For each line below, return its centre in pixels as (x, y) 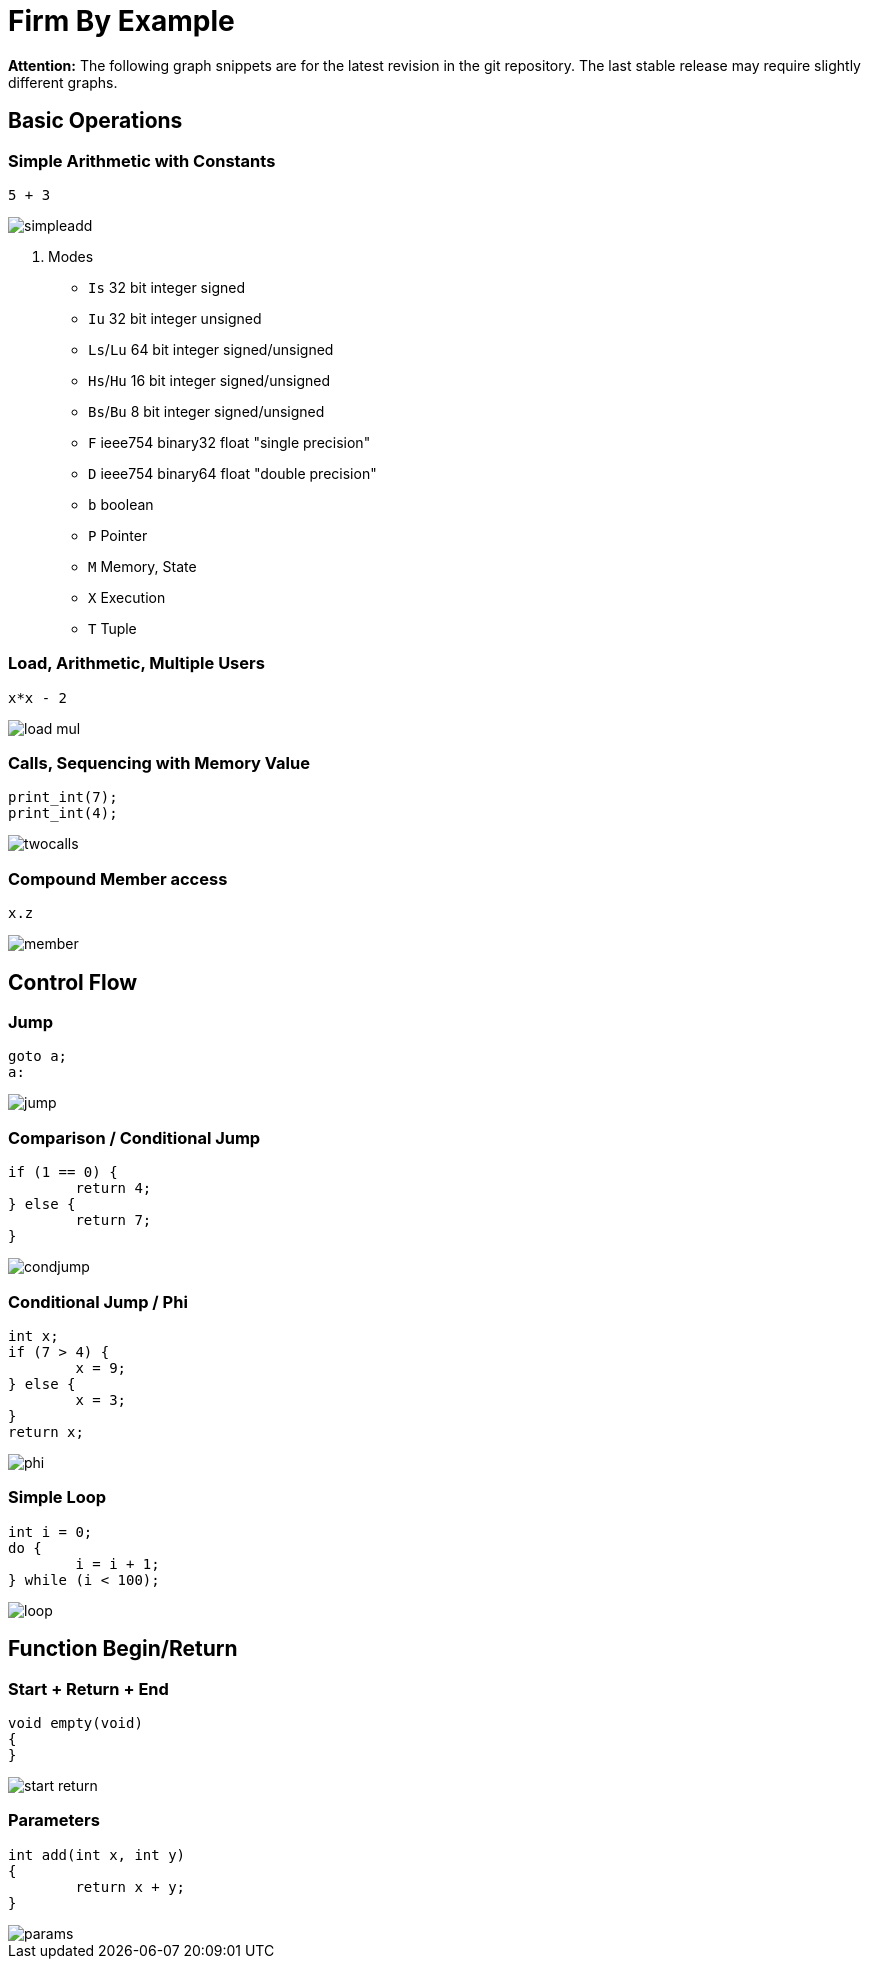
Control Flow (73, 982)
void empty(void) (75, 1722)
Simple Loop (57, 1497)
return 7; (113, 1220)
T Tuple (112, 628)
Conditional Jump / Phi (98, 1301)
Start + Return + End (88, 1688)
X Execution (127, 597)
